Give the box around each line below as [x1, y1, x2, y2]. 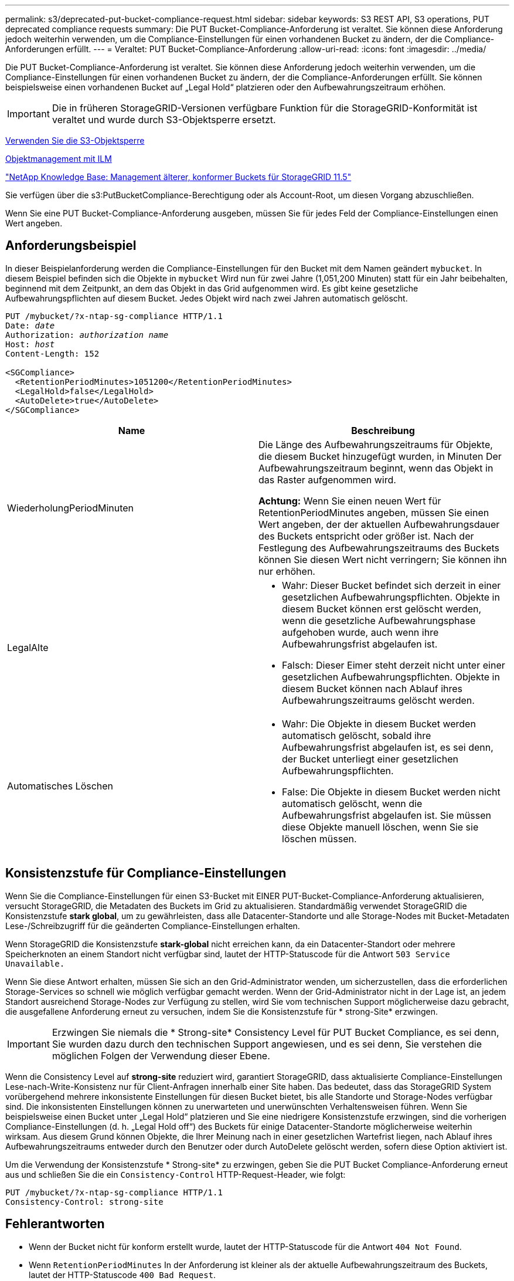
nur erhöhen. [258, 565, 315, 577]
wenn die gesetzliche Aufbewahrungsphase [282, 614, 476, 626]
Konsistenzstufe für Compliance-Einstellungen [5, 866, 287, 881]
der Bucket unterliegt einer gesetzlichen [282, 753, 459, 765]
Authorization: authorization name [5, 330, 169, 340]
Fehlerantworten [5, 1216, 105, 1232]
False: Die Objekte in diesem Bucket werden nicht [282, 785, 501, 798]
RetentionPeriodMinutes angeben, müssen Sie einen [258, 506, 489, 518]
